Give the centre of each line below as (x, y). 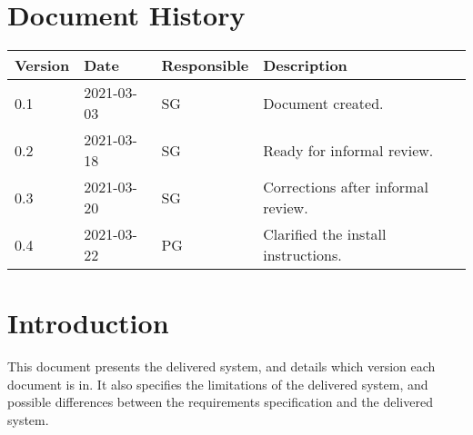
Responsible (205, 65)
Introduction (88, 323)
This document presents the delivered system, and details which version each (221, 366)
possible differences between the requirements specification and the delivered (220, 402)
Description (305, 65)
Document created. (323, 103)
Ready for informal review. (348, 150)
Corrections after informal (346, 187)
